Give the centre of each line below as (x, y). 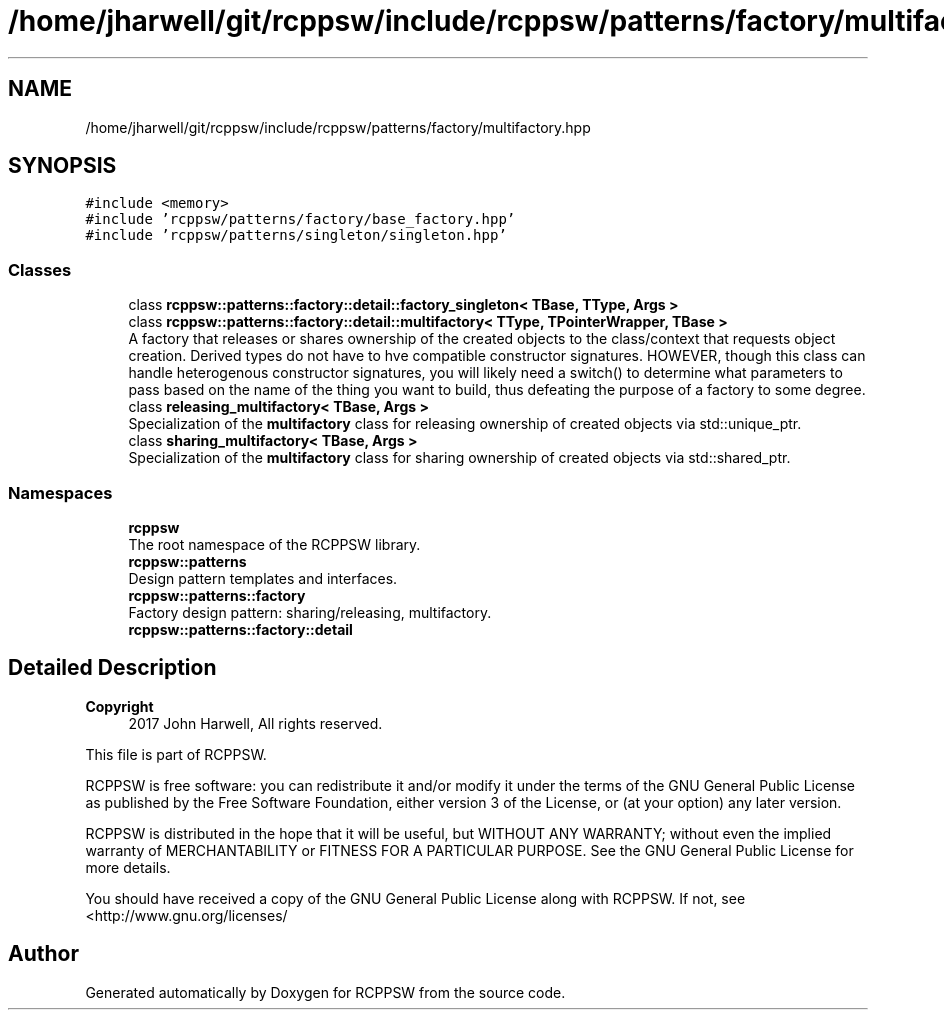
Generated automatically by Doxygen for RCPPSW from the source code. (325, 992)
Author (43, 954)
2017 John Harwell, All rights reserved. (255, 723)
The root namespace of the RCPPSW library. (274, 544)
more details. (128, 867)
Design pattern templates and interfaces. (263, 578)
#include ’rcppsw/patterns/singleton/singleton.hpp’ (296, 235)
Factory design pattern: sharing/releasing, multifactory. (310, 612)
